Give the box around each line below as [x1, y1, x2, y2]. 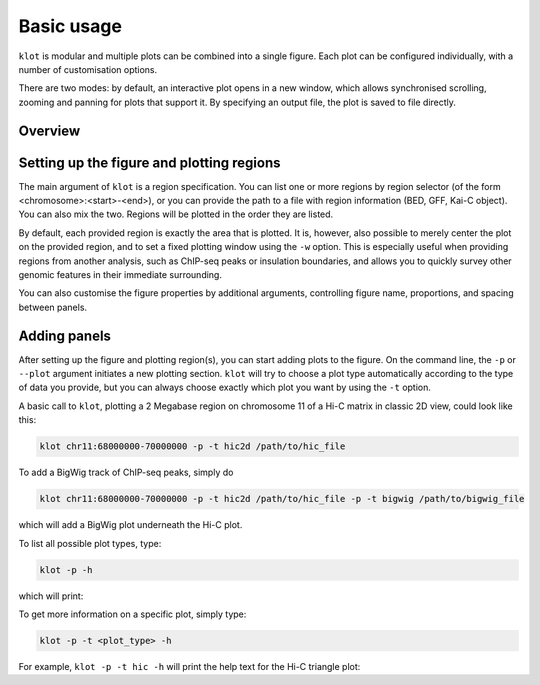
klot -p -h [39, 564, 93, 575]
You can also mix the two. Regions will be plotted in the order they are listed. [18, 208, 334, 220]
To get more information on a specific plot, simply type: [18, 608, 247, 620]
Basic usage [18, 15, 122, 37]
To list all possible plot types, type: [18, 537, 162, 549]
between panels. [18, 301, 88, 313]
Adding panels [18, 327, 112, 344]
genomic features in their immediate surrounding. [18, 268, 222, 280]
